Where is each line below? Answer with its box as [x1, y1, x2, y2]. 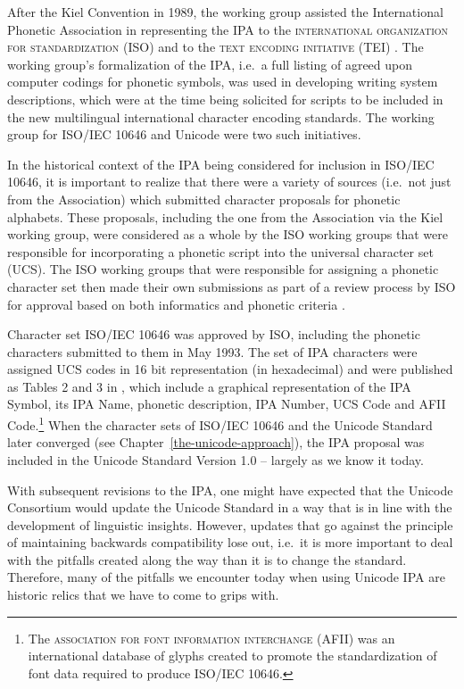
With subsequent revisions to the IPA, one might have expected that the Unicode [7, 480, 453, 499]
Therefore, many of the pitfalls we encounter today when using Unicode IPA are [7, 568, 445, 586]
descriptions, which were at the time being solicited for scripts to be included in [7, 89, 443, 108]
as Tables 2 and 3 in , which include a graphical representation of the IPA [7, 377, 411, 395]
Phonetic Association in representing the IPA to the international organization [7, 20, 449, 38]
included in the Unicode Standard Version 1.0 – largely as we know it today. [7, 450, 424, 469]
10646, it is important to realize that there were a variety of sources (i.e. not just [7, 172, 452, 191]
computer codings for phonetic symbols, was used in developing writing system [7, 72, 438, 91]
